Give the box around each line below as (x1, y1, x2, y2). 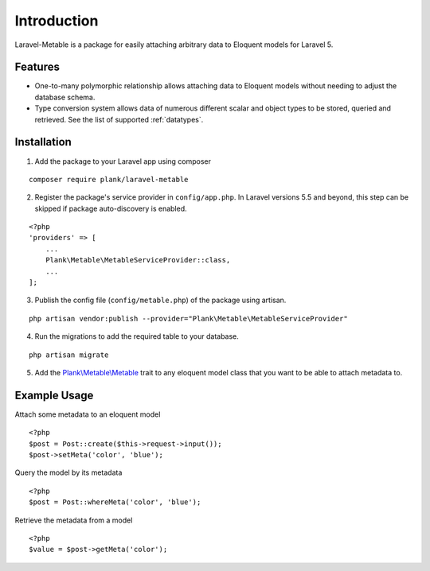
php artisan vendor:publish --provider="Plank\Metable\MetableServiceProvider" (29, 314, 348, 323)
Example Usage (14, 388, 94, 402)
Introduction (14, 12, 99, 29)
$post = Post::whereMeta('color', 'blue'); (29, 498, 201, 507)
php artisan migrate (29, 350, 109, 359)
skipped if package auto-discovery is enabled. (34, 204, 187, 213)
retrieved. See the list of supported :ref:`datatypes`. (34, 115, 204, 124)
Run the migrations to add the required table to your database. (34, 332, 239, 341)
